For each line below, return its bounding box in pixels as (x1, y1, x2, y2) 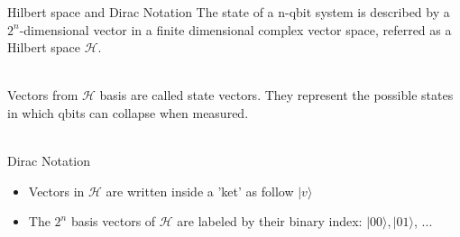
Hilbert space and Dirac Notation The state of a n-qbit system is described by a (7, 3, 450, 21)
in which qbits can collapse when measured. (7, 103, 249, 122)
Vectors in (28, 181, 85, 200)
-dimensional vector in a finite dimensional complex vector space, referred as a (19, 20, 452, 39)
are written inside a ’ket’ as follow (106, 181, 294, 200)
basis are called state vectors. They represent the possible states (99, 86, 454, 105)
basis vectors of (70, 212, 156, 231)
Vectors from (7, 86, 78, 105)
